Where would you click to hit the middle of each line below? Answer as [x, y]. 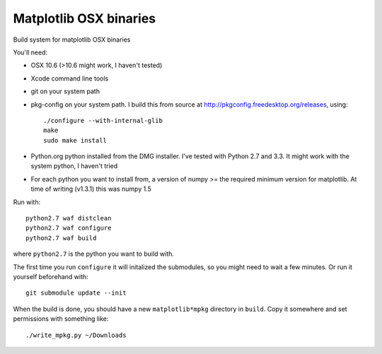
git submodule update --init [76, 293]
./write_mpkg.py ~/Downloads [76, 335]
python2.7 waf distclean [69, 218]
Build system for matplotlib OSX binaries [72, 40]
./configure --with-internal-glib [103, 120]
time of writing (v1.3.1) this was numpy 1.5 [91, 189]
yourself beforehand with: [51, 276]
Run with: [27, 202]
